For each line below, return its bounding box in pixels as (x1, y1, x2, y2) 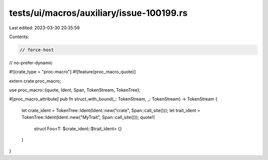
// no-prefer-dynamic (9, 59, 53, 65)
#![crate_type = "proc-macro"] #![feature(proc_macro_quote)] (9, 69, 136, 75)
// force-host (19, 47, 54, 53)
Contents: (9, 34, 29, 40)
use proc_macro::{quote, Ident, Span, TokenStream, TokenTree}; (9, 87, 141, 93)
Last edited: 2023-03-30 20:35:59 (9, 25, 80, 31)
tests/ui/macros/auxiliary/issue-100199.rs (9, 7, 188, 18)
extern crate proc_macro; (9, 78, 62, 84)
